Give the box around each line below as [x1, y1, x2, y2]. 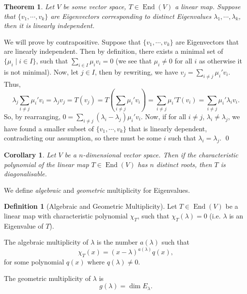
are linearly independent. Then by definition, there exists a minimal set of [4, 46, 223, 56]
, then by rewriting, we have [94, 66, 178, 77]
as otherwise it [199, 55, 242, 65]
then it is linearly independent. [4, 20, 94, 31]
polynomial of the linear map [4, 159, 89, 169]
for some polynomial [4, 257, 64, 267]
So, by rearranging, [4, 111, 61, 121]
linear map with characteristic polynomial [4, 211, 128, 221]
